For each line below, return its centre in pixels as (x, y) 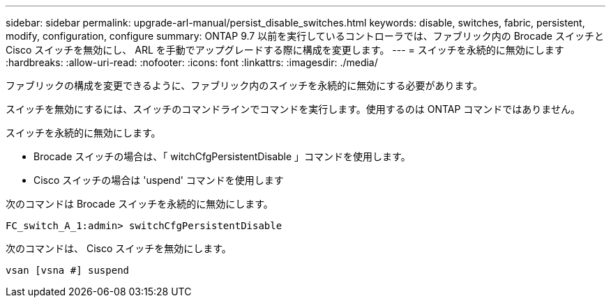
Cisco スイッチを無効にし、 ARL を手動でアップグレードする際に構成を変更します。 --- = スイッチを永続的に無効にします (285, 50)
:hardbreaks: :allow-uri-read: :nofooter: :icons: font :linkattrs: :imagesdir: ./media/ (192, 62)
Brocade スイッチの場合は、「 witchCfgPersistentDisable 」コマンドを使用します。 (222, 156)
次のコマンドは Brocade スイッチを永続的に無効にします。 (139, 204)
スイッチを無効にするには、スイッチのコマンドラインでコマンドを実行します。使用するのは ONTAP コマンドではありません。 (293, 109)
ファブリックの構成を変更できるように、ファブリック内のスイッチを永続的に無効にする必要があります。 (244, 85)
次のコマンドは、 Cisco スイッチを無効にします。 (119, 248)
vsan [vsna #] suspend (68, 270)
